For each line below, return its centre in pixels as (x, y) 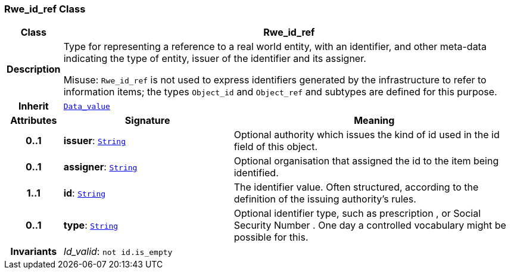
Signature (147, 121)
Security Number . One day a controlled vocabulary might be (370, 225)
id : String (85, 193)
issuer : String (94, 141)
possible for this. (271, 237)
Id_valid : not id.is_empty (118, 252)
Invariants (34, 252)
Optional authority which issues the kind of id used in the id (367, 135)
